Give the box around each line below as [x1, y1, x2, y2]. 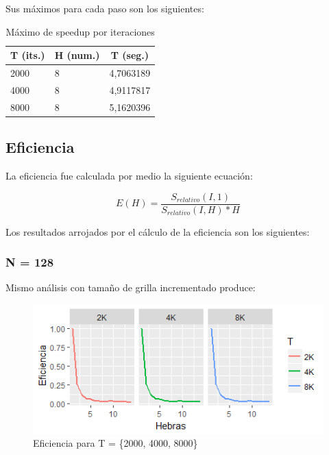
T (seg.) [110, 48, 149, 62]
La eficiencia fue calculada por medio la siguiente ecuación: [5, 169, 253, 183]
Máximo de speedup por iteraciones [5, 24, 155, 38]
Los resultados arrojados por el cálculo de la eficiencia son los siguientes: [5, 224, 310, 238]
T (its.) [10, 48, 45, 62]
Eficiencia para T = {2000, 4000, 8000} [33, 436, 198, 450]
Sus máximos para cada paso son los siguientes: [5, 1, 204, 15]
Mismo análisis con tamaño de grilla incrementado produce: [5, 280, 256, 295]
